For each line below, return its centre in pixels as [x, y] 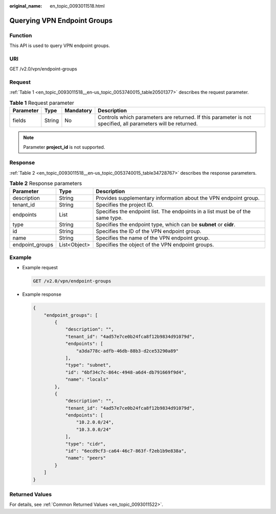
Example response [42, 294]
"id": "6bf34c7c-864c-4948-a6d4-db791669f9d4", [126, 372]
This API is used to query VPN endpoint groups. [60, 45]
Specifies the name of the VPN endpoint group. [153, 238]
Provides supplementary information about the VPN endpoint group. [178, 198]
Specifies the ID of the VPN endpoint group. [149, 231]
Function [21, 35]
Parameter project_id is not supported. [64, 147]
